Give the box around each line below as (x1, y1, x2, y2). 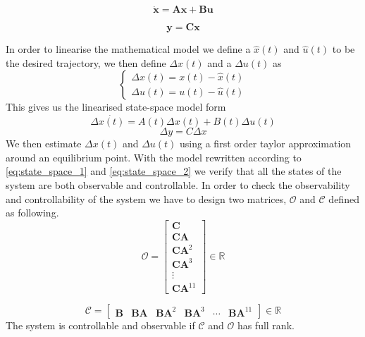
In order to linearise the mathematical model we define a (6, 42, 251, 56)
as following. (6, 205, 59, 220)
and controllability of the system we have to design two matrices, (6, 191, 287, 206)
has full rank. (237, 318, 295, 333)
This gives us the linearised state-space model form (6, 99, 226, 114)
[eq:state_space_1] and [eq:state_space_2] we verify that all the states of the (6, 164, 342, 178)
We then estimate (6, 136, 82, 151)
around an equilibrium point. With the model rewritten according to (6, 149, 302, 164)
